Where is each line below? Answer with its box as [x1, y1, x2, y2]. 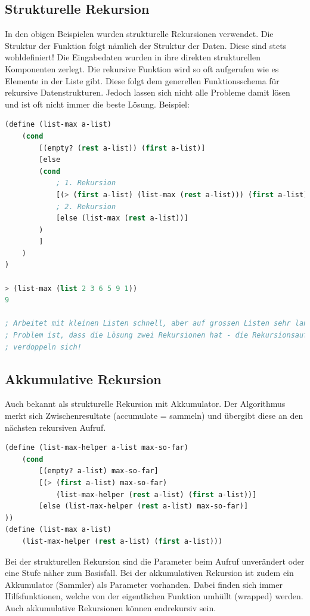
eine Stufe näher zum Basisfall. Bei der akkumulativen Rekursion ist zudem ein [5, 566, 294, 579]
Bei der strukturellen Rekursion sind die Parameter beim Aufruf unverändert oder [5, 554, 305, 567]
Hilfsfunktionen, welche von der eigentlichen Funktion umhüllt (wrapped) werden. [5, 590, 303, 602]
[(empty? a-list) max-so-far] [39, 467, 159, 476]
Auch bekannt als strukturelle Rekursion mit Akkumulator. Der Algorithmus [5, 397, 286, 410]
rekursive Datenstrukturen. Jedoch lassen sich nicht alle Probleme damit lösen [5, 86, 290, 99]
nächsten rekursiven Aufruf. [5, 421, 106, 433]
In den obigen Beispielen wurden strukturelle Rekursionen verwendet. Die [5, 27, 274, 40]
